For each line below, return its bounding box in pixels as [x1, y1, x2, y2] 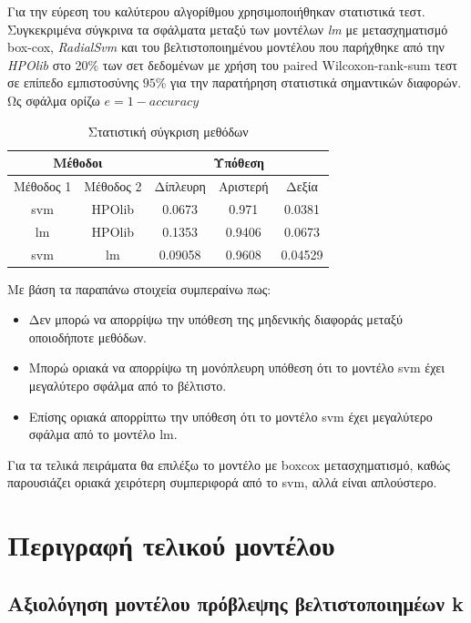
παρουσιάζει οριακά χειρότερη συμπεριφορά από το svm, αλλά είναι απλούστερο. [7, 473, 437, 492]
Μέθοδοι [53, 153, 103, 172]
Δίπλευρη [154, 177, 206, 195]
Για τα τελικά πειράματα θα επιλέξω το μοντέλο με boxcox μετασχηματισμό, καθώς [7, 454, 450, 474]
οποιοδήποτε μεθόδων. [28, 327, 147, 346]
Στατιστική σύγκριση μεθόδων [87, 121, 249, 140]
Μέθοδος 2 [84, 177, 142, 195]
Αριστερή [218, 177, 269, 195]
